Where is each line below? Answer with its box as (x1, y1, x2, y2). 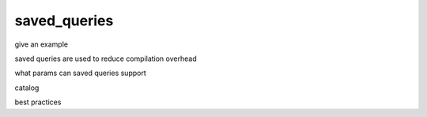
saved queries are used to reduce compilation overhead (14, 54, 197, 63)
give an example (14, 40, 69, 49)
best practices (14, 97, 62, 107)
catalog (14, 83, 40, 92)
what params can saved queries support (14, 68, 146, 78)
